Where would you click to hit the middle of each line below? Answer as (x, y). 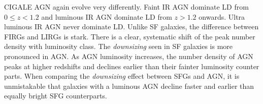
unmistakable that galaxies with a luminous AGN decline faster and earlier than (129, 86)
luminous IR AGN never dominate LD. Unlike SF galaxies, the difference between (131, 27)
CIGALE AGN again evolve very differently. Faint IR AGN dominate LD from (126, 7)
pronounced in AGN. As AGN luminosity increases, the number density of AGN (129, 56)
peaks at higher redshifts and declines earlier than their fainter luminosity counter (132, 66)
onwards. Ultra (222, 16)
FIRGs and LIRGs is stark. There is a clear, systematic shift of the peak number (130, 36)
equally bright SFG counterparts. (56, 96)
